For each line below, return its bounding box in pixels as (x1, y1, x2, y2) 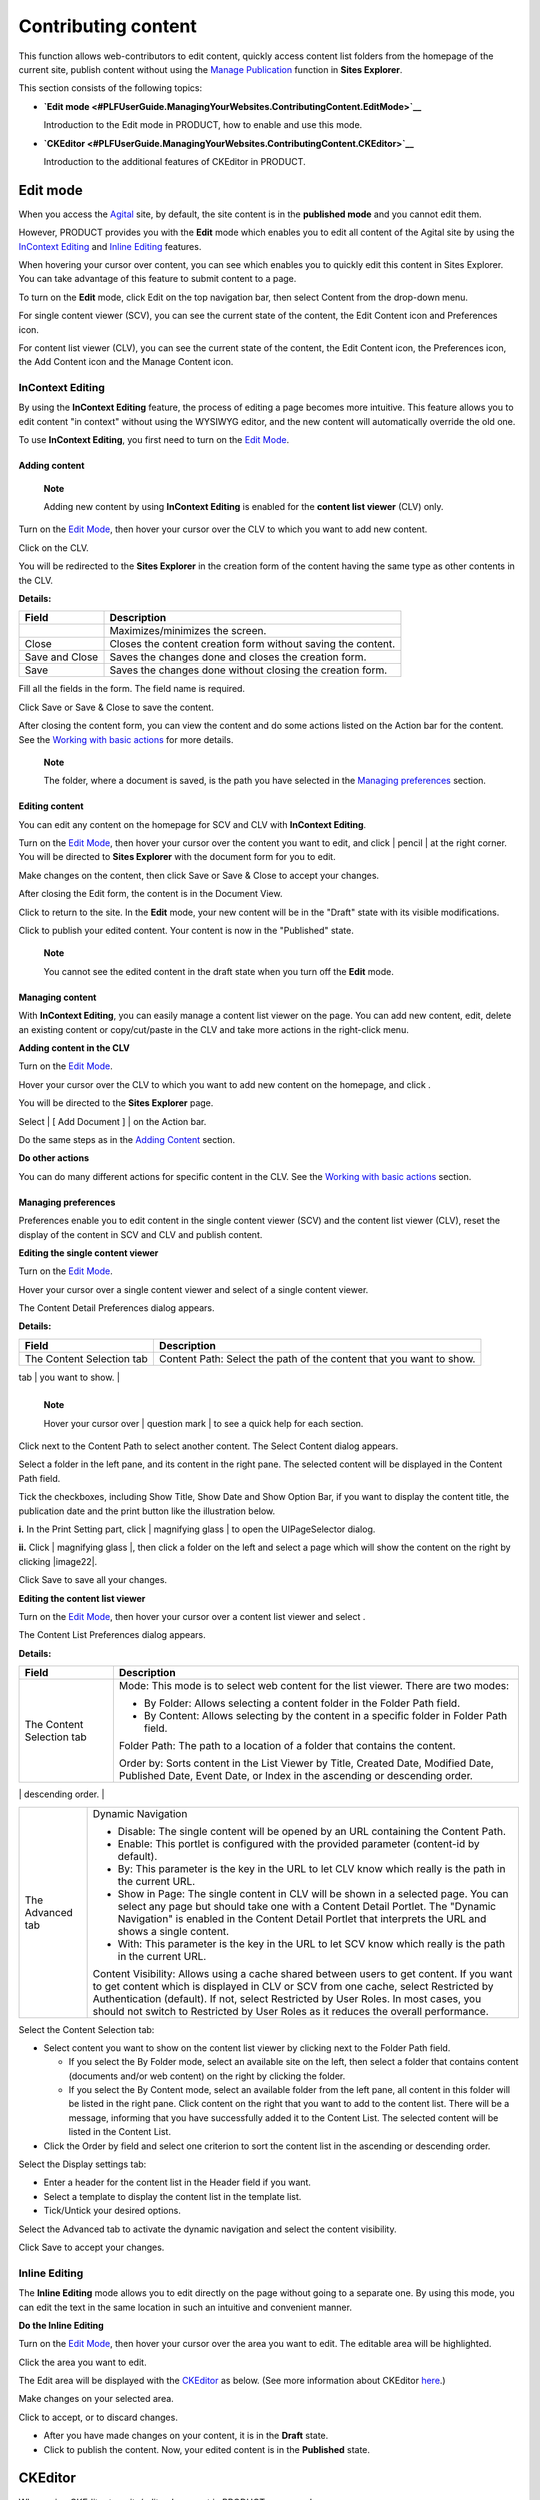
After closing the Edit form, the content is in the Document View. (18, 888, 283, 900)
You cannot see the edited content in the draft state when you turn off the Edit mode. (43, 965, 394, 977)
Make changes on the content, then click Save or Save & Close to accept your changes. (18, 869, 380, 881)
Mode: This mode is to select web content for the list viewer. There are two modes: (118, 1679, 510, 1693)
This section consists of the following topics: (18, 82, 203, 94)
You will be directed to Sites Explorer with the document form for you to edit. (18, 851, 336, 863)
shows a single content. (117, 1924, 230, 1938)
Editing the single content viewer (18, 1246, 159, 1259)
